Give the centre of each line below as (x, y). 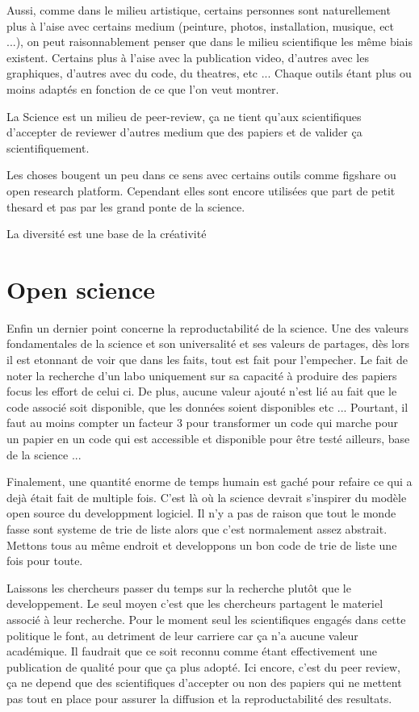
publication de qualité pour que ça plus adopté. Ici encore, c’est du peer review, (203, 666)
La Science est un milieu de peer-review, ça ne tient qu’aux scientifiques (184, 116)
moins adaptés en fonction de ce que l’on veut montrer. (143, 88)
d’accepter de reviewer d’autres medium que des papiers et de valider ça (184, 132)
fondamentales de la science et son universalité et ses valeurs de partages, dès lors (208, 343)
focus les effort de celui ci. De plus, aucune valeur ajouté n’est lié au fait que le (202, 391)
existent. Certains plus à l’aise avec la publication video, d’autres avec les (188, 57)
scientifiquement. (48, 147)
